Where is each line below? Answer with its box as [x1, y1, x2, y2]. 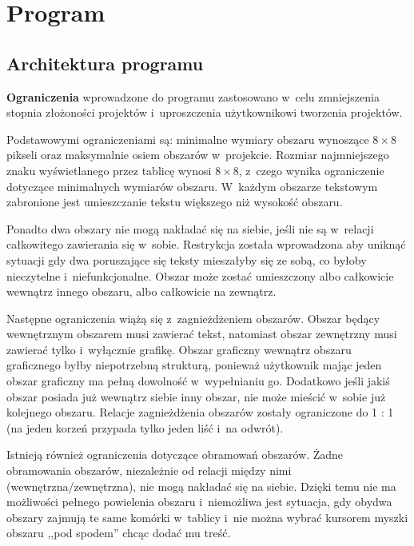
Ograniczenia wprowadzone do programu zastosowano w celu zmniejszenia [6, 88, 380, 105]
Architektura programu [6, 50, 204, 75]
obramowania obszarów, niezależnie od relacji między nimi [6, 462, 292, 479]
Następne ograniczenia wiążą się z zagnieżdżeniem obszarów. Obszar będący [6, 309, 380, 326]
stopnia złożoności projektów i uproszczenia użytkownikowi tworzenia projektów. [6, 104, 403, 121]
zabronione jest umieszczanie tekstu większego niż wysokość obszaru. [6, 193, 343, 210]
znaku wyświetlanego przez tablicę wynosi [6, 161, 212, 178]
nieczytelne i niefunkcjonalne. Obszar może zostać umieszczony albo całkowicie [6, 267, 394, 284]
